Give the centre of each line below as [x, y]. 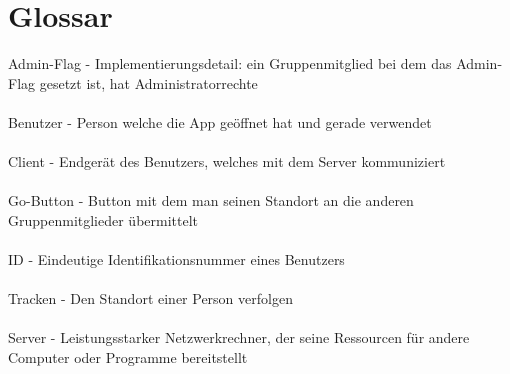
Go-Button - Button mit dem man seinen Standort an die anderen [211, 200]
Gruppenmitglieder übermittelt [103, 219]
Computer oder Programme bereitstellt [128, 357]
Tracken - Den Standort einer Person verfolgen [150, 298]
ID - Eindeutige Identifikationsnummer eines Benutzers [176, 259]
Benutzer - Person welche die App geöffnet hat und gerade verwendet [220, 121]
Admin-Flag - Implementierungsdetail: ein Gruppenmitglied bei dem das [230, 63]
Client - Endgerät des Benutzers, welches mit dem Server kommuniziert [227, 161]
